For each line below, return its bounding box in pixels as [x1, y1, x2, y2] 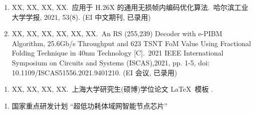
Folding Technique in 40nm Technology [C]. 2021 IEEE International [11, 48, 224, 58]
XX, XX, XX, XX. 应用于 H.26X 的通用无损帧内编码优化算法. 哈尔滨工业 [11, 2, 249, 12]
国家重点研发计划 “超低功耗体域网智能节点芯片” [11, 100, 168, 111]
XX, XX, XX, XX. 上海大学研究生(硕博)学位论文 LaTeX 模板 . [11, 84, 213, 94]
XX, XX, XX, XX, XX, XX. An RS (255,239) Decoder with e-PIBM [11, 28, 223, 39]
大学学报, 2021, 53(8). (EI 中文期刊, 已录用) [11, 11, 151, 22]
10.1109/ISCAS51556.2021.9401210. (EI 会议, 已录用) [11, 67, 177, 77]
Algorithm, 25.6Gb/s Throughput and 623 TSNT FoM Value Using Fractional [11, 38, 251, 48]
